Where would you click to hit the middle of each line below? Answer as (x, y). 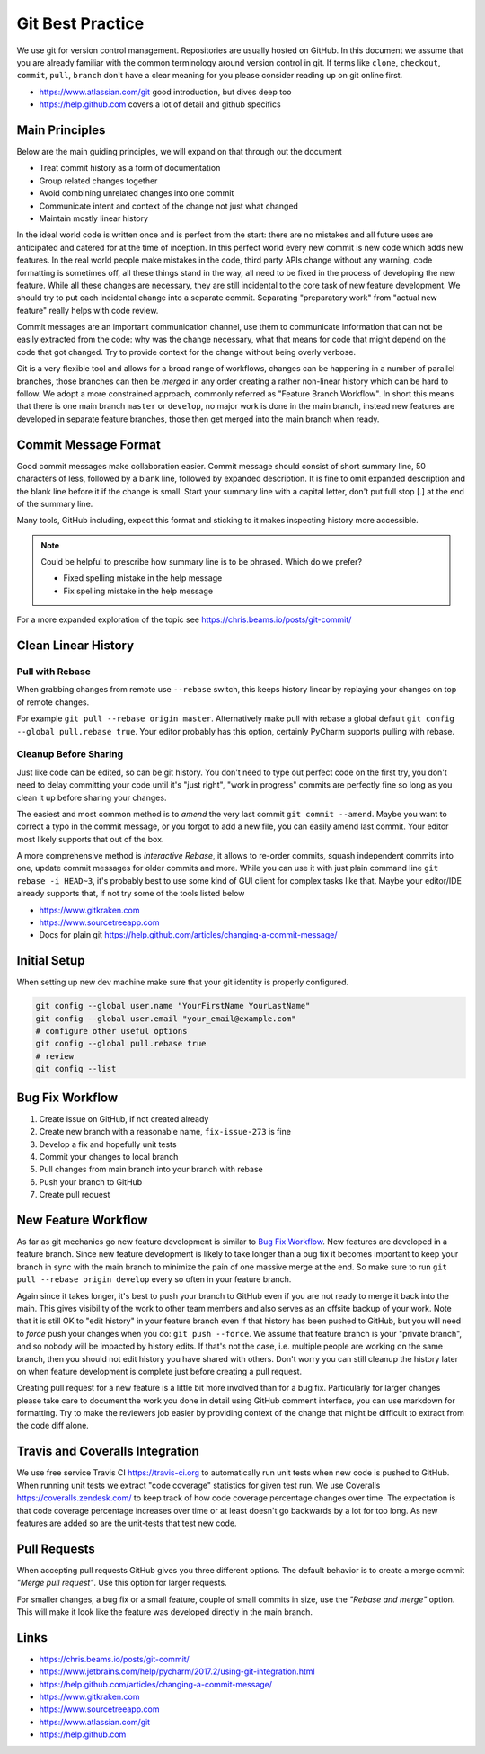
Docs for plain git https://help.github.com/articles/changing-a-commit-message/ (188, 935)
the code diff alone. (53, 1426)
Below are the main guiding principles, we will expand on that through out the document (180, 152)
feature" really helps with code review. (88, 310)
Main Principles (61, 130)
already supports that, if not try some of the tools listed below (131, 894)
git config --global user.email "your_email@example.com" (166, 1019)
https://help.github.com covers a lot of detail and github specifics (160, 104)
